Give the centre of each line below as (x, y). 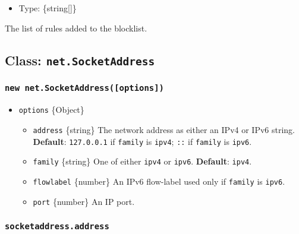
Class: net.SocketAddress (80, 60)
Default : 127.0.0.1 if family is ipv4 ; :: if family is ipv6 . (142, 141)
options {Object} (51, 110)
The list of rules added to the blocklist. (76, 28)
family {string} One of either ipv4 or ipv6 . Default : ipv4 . (142, 161)
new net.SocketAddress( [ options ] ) (84, 88)
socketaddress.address (57, 227)
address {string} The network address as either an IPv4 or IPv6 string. (164, 129)
